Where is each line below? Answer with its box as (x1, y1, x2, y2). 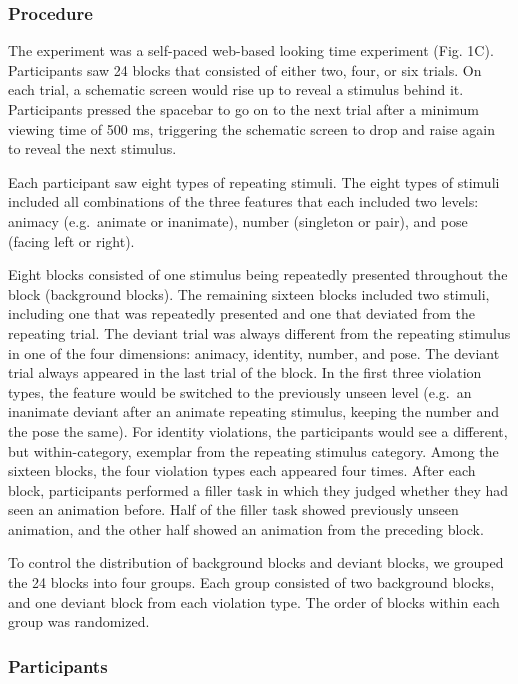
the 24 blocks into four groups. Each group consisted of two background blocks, (8, 572, 495, 593)
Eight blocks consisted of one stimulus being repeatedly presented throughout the (8, 264, 508, 285)
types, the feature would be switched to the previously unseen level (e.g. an (8, 381, 472, 402)
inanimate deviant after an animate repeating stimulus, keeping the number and (8, 401, 500, 422)
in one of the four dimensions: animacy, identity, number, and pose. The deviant (8, 342, 500, 363)
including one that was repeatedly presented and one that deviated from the (8, 303, 475, 324)
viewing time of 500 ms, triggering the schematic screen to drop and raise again (8, 118, 495, 139)
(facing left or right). (8, 230, 135, 251)
